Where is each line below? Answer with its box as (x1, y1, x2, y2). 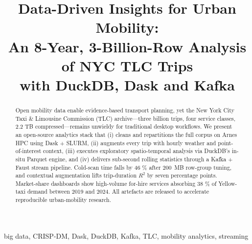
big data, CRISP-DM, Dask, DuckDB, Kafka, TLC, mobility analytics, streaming (4, 230, 249, 241)
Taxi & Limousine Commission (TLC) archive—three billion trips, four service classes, (15, 114, 236, 122)
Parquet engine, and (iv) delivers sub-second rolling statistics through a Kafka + (26, 155, 233, 163)
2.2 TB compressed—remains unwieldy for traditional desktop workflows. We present (15, 122, 232, 131)
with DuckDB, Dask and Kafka (20, 74, 235, 94)
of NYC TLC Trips (61, 55, 193, 75)
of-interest (15, 147, 42, 155)
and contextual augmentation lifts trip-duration (15, 171, 137, 179)
